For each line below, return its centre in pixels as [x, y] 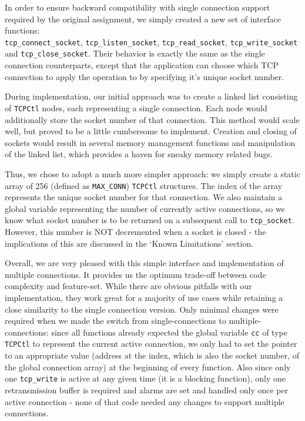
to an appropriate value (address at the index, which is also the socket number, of [152, 355]
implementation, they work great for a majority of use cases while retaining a [144, 297]
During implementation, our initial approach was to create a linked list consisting [151, 96]
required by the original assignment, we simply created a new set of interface [143, 19]
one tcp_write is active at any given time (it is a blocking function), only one [145, 378]
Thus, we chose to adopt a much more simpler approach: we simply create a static [152, 173]
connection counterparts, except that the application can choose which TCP [142, 65]
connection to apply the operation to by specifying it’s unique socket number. [145, 76]
